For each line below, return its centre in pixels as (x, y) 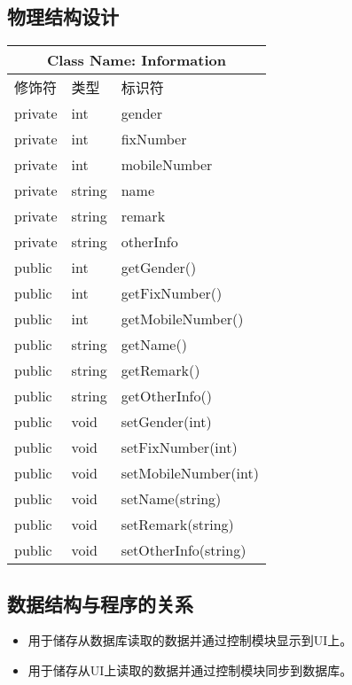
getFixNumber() (172, 293)
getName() (154, 345)
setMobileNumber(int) (190, 473)
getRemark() (160, 370)
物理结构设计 (63, 16)
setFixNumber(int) (179, 448)
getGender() (159, 268)
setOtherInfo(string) (184, 550)
